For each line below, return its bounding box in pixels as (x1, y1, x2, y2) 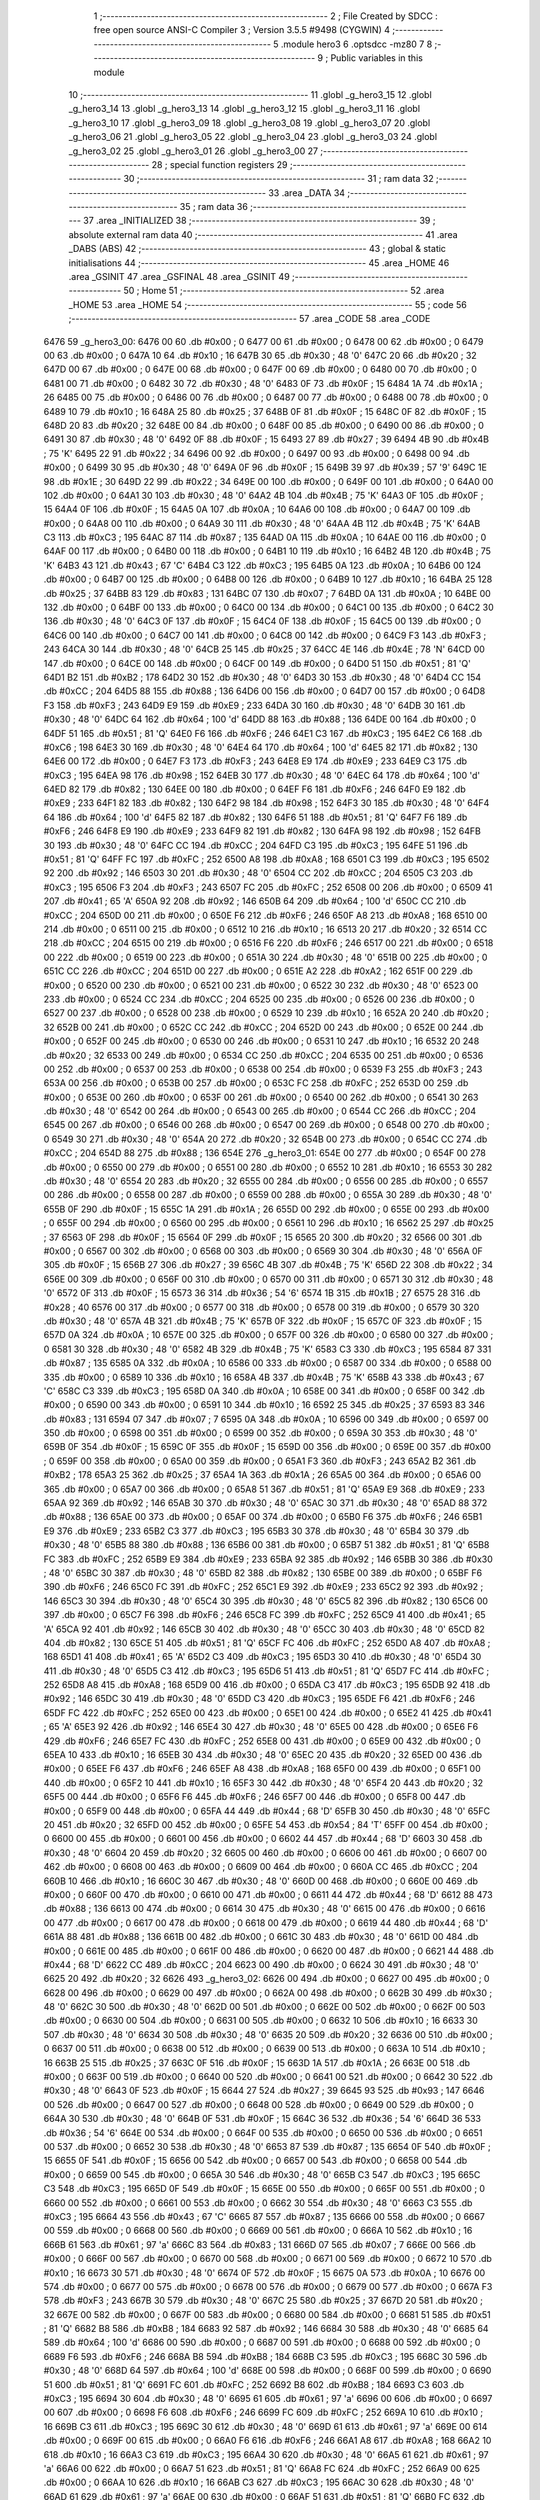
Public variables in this (330, 52, 424, 64)
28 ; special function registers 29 (151, 158, 289, 170)
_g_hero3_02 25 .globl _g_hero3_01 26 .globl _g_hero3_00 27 (68, 145, 319, 157)
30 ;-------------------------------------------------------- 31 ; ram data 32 (123, 173, 434, 185)
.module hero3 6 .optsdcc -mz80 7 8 (280, 38, 433, 50)
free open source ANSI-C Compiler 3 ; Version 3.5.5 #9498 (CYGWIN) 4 (93, 24, 390, 36)
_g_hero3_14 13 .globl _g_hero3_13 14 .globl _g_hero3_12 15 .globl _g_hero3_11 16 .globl (68, 103, 420, 115)
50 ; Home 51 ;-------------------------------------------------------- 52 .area (123, 285, 445, 297)
